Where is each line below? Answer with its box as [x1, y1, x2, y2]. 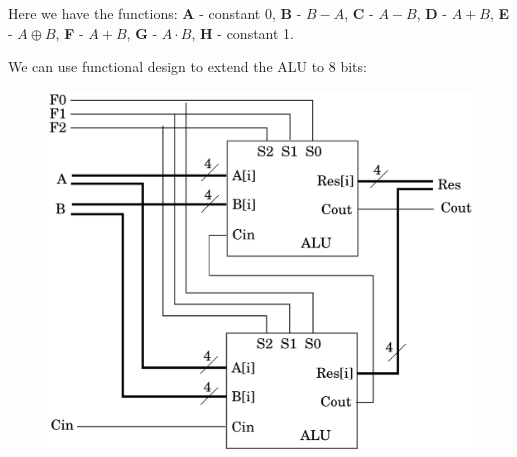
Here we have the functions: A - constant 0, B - [8, 3, 302, 23]
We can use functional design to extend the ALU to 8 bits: [8, 56, 367, 77]
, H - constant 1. [191, 22, 294, 43]
